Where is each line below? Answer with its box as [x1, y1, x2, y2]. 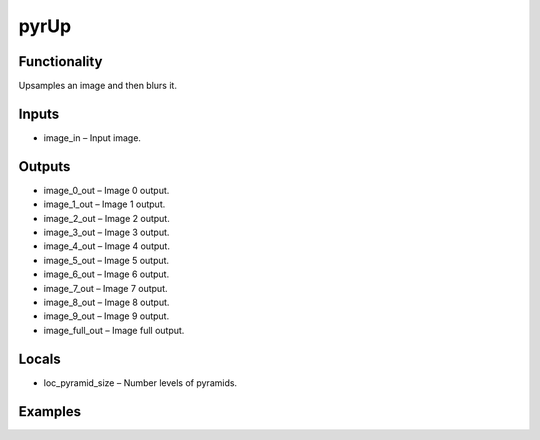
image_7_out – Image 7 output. [43, 282, 169, 294]
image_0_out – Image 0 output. [43, 184, 170, 196]
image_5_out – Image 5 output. [43, 254, 170, 266]
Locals [18, 350, 61, 367]
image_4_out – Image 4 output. [43, 240, 170, 252]
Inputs [18, 105, 60, 122]
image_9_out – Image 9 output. [43, 310, 170, 322]
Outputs [18, 158, 71, 175]
